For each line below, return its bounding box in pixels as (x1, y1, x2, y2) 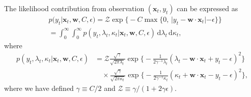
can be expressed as (177, 3, 238, 13)
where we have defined (4, 82, 74, 93)
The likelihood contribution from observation (4, 3, 145, 13)
